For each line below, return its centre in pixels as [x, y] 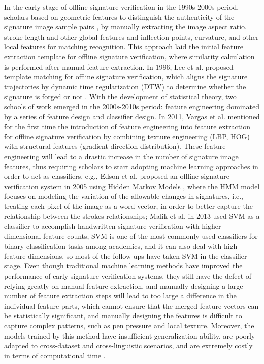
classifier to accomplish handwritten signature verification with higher [113, 226]
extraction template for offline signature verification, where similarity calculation [129, 56]
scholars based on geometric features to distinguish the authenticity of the [119, 17]
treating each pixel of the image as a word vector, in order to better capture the [128, 206]
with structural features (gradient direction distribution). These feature [115, 146]
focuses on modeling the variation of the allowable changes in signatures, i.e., [124, 196]
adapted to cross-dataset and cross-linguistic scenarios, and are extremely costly [128, 345]
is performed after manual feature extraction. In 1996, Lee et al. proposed [119, 66]
